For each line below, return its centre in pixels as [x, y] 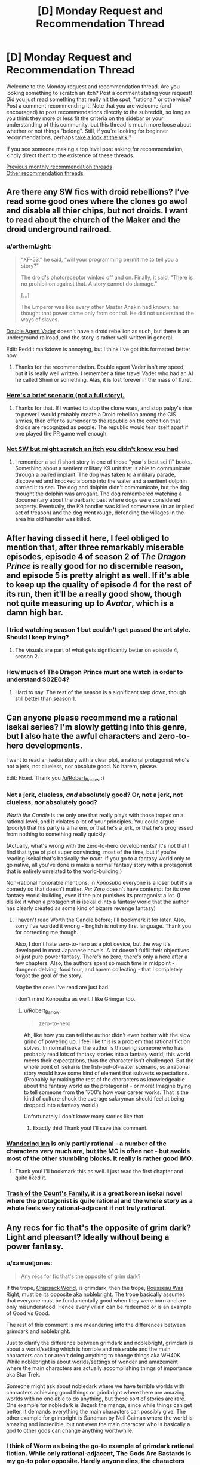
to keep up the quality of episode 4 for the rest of [99, 585]
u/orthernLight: [29, 246]
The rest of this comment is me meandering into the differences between [96, 1325]
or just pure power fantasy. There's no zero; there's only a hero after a [101, 957]
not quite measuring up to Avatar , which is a [90, 603]
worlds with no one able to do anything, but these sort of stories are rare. [96, 1399]
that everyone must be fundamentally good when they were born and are [96, 1300]
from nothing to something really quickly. [57, 834]
